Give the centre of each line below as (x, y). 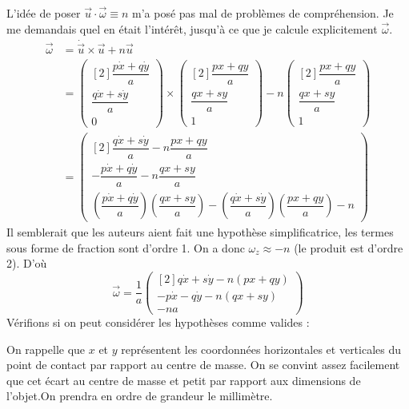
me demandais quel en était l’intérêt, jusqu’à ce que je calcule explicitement (192, 28)
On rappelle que (46, 349)
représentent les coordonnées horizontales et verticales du (261, 349)
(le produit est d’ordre (349, 247)
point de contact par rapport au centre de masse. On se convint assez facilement (203, 365)
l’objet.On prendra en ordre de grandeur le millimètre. (140, 396)
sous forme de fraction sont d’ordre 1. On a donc (126, 247)
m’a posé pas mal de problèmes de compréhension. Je (263, 13)
